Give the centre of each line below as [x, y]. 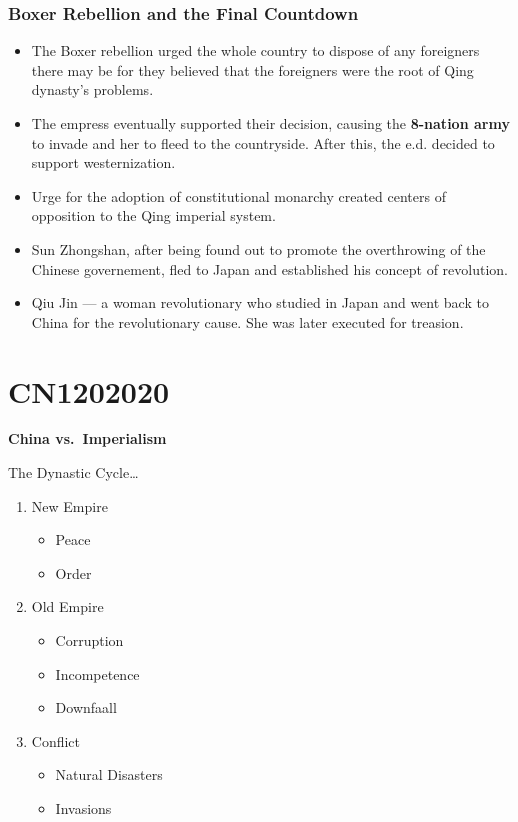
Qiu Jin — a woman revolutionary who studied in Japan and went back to [260, 302]
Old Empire [67, 606]
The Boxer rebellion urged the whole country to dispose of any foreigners [255, 50]
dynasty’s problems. [92, 89]
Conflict [56, 740]
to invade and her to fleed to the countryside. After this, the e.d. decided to [263, 142]
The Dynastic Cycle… [73, 472]
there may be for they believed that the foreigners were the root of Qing [252, 69]
